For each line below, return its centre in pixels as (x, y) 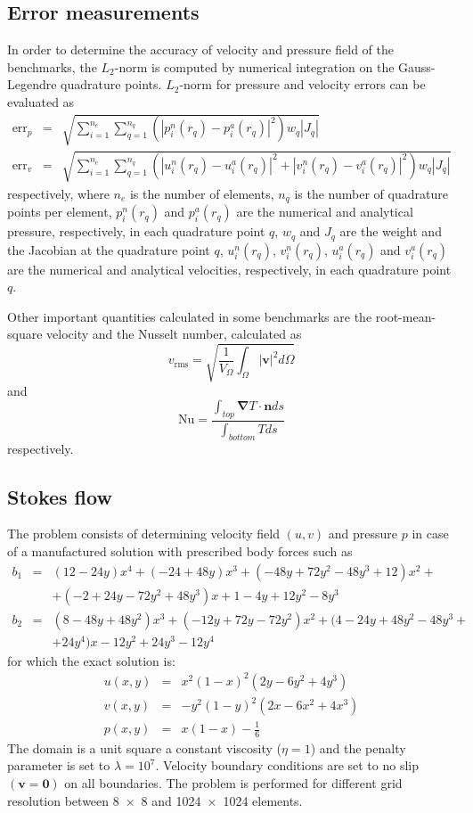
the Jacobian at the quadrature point (109, 249)
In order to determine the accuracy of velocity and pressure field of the (200, 49)
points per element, (60, 212)
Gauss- (417, 66)
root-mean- (406, 316)
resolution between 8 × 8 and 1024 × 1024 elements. (155, 800)
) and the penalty (358, 747)
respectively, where (58, 193)
